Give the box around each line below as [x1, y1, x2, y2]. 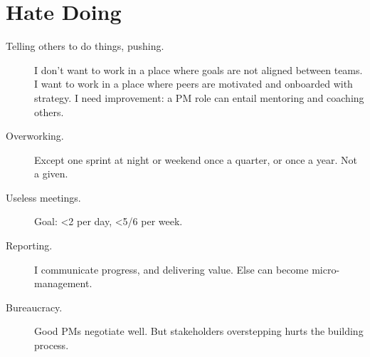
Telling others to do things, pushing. [6, 38, 164, 53]
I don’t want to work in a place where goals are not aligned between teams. [34, 62, 363, 77]
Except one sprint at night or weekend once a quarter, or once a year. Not [34, 152, 357, 167]
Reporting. [6, 238, 53, 253]
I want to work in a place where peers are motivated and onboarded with [34, 76, 353, 91]
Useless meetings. [6, 190, 81, 205]
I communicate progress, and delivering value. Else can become [34, 262, 309, 276]
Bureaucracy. [6, 299, 63, 314]
